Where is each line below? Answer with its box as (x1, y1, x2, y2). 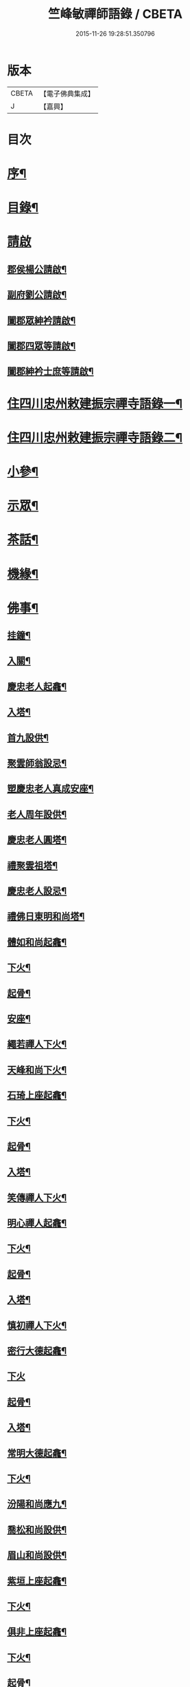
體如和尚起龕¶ (7, 936, 67, 948)
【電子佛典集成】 (39, 89, 95, 98)
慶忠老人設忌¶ (7, 885, 67, 897)
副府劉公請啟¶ (7, 289, 67, 301)
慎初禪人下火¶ (7, 1319, 67, 1331)
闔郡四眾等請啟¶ (7, 340, 76, 352)
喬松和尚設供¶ (7, 1524, 67, 1536)
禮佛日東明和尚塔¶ (7, 911, 85, 922)
